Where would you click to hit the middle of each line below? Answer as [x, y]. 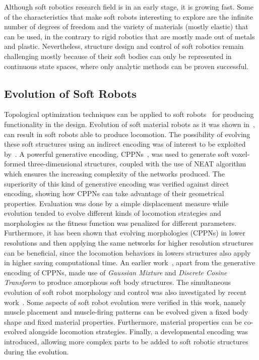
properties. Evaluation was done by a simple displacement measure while [116, 203]
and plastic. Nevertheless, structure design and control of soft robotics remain [124, 46]
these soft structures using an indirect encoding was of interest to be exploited [125, 144]
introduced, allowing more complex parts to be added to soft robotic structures [126, 342]
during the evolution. [37, 351]
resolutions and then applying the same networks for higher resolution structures [129, 243]
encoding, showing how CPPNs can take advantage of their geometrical [114, 193]
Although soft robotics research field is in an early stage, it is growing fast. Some [129, 7]
